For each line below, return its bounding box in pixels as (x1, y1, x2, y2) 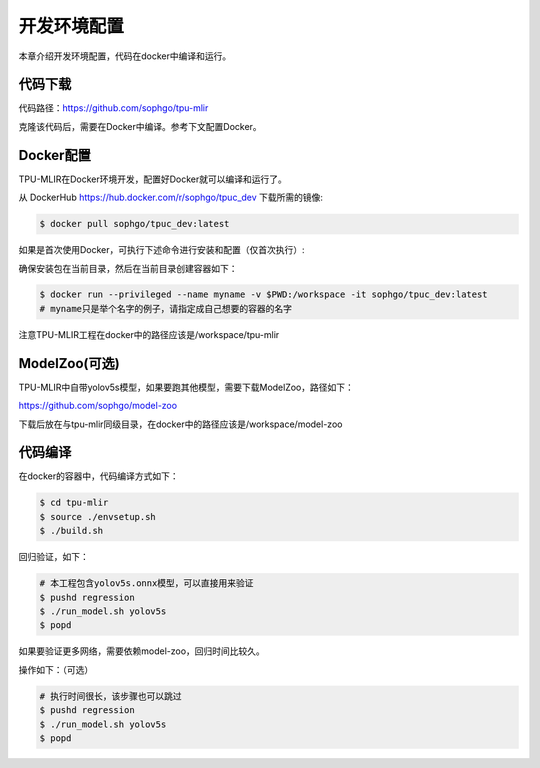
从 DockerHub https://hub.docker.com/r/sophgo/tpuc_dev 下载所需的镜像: (18, 191, 324, 204)
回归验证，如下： (18, 551, 89, 563)
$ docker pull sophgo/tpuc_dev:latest (39, 218, 230, 230)
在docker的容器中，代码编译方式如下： (18, 470, 179, 482)
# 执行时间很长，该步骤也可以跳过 (39, 690, 182, 702)
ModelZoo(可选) (18, 355, 120, 372)
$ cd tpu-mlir (39, 497, 109, 509)
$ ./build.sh (39, 525, 104, 537)
